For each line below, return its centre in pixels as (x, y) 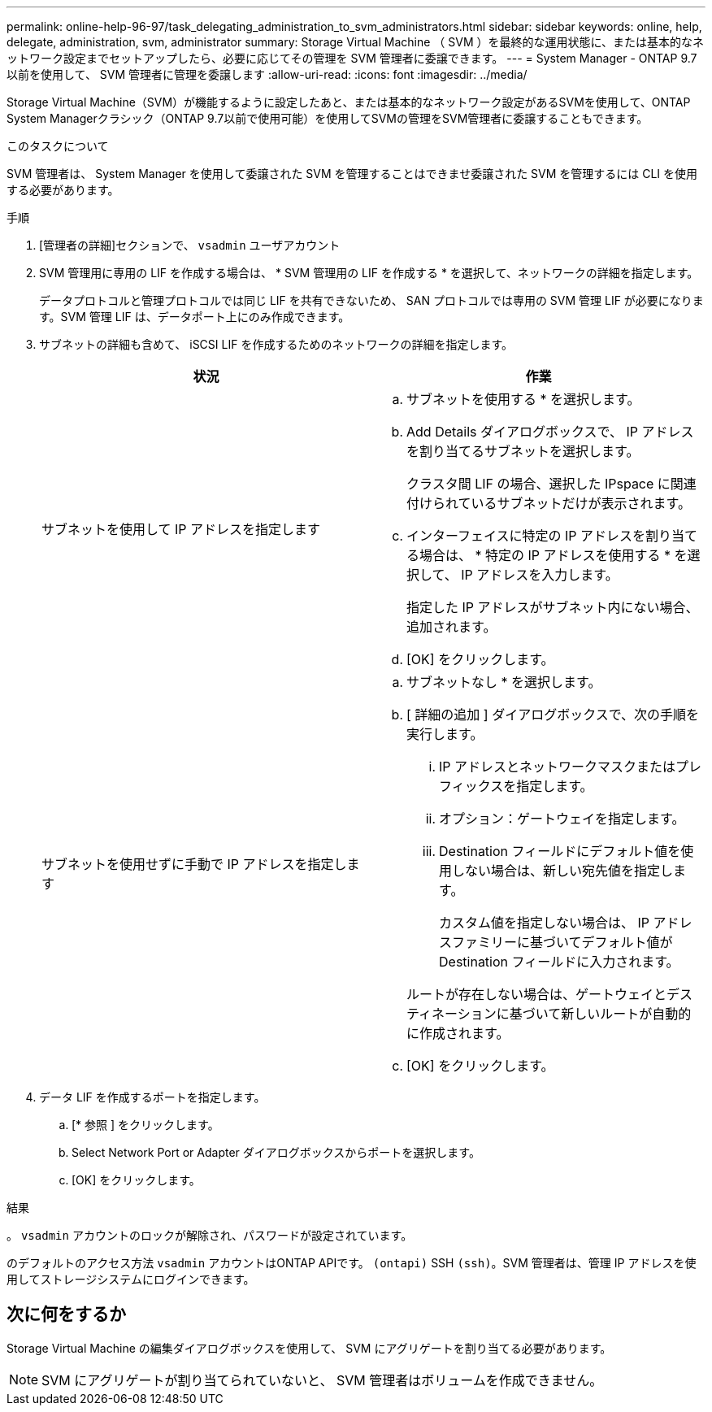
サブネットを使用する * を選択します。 (523, 399)
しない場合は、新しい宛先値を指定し (563, 871)
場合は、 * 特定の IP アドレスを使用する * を (554, 555)
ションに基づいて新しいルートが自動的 (574, 1014)
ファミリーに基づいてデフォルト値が (562, 942)
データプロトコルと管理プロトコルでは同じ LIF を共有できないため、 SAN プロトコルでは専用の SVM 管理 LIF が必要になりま (371, 300)
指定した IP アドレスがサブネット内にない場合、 (553, 607)
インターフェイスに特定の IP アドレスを (526, 536)
